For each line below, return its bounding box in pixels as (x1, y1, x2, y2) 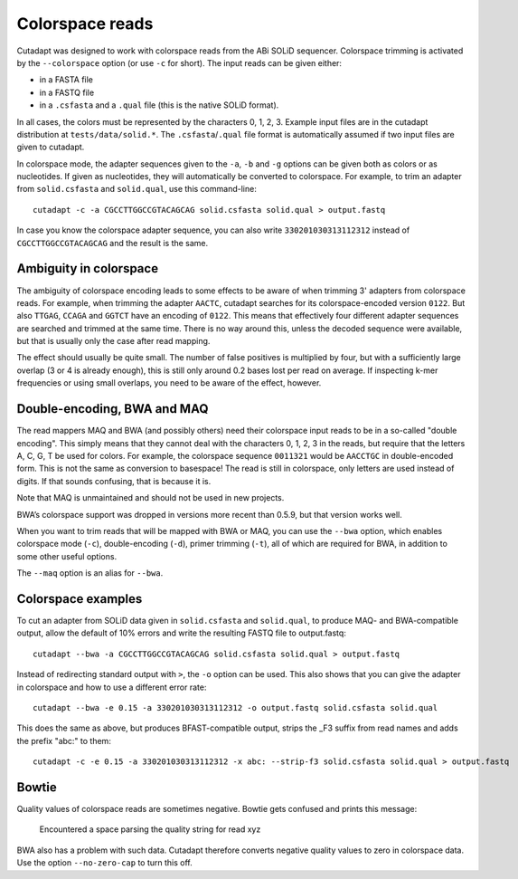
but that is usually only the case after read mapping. (16, 336, 211, 347)
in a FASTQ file (39, 87, 95, 98)
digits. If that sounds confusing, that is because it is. (16, 475, 212, 486)
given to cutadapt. (16, 141, 85, 153)
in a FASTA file (39, 74, 94, 85)
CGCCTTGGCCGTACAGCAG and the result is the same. (16, 237, 209, 248)
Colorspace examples (16, 591, 143, 607)
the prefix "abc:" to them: (16, 735, 112, 746)
